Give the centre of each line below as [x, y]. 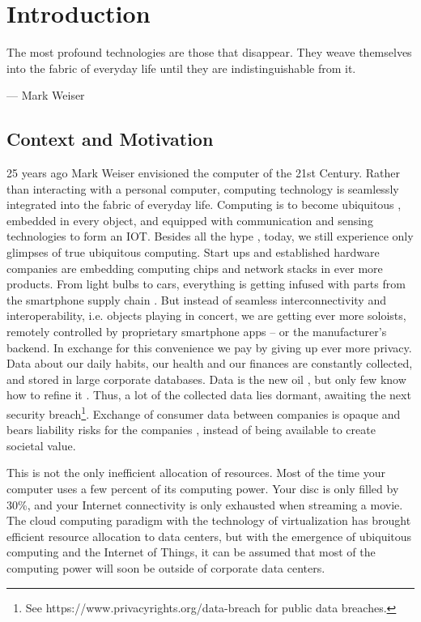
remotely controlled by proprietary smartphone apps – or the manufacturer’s [197, 332]
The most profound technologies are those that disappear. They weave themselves [209, 52]
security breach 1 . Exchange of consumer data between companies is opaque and [204, 413]
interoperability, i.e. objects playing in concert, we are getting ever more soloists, [206, 315]
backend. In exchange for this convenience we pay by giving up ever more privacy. [209, 347]
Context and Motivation [110, 139]
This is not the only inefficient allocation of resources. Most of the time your [196, 473]
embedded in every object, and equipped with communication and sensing [190, 220]
